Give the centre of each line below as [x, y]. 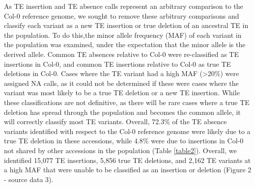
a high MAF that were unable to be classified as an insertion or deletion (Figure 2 [128, 170]
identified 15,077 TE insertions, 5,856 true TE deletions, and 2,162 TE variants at [127, 160]
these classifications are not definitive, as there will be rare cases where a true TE [127, 102]
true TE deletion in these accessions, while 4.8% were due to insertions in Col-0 [124, 141]
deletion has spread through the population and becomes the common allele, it [122, 112]
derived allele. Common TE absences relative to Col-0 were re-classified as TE [122, 54]
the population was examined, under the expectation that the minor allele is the [125, 44]
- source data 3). [29, 179]
